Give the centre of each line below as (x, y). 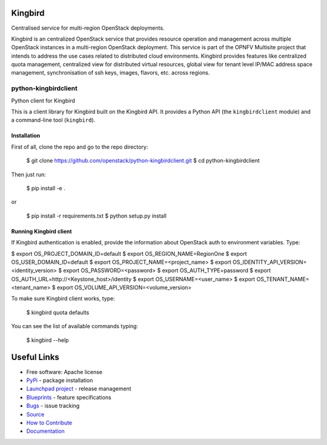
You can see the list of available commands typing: (75, 326)
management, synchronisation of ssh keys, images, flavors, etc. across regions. (111, 73)
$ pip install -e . (46, 188)
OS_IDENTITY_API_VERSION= (269, 262)
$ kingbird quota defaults (58, 312)
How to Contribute (49, 423)
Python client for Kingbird (43, 101)
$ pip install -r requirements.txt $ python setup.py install (96, 216)
